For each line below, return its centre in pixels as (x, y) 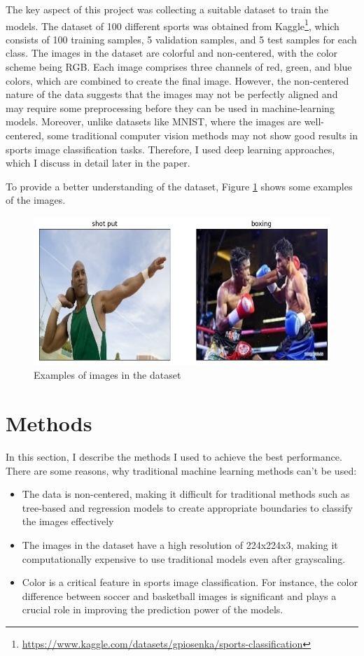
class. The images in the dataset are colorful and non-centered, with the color (172, 53)
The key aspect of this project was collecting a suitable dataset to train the (167, 9)
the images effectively (68, 521)
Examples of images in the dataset (107, 375)
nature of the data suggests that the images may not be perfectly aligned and (172, 94)
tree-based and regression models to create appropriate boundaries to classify (187, 507)
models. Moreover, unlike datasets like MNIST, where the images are (153, 121)
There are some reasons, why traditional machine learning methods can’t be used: (181, 470)
